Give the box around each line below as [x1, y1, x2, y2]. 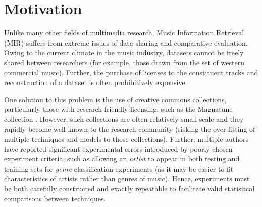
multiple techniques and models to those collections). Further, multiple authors [4, 134, 249, 144]
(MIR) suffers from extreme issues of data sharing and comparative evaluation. [4, 37, 248, 48]
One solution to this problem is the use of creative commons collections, [4, 94, 227, 104]
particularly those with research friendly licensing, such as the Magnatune [4, 104, 233, 114]
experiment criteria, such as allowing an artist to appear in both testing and [4, 153, 240, 164]
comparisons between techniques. [4, 193, 106, 203]
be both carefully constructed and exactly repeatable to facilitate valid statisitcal [4, 183, 255, 194]
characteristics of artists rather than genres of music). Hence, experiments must [4, 173, 250, 184]
